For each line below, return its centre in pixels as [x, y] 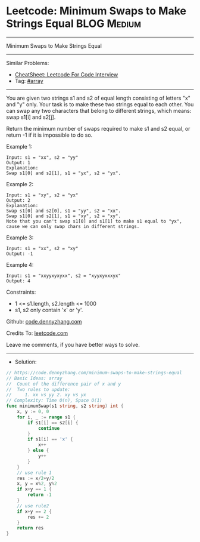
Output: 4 [18, 281]
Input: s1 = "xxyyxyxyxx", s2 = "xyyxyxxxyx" [63, 276]
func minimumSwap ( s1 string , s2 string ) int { [65, 406]
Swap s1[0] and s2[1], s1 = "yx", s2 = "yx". [63, 173]
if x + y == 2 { [34, 512]
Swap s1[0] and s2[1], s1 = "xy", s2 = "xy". [63, 216]
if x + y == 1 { [34, 489]
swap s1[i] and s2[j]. [31, 117]
